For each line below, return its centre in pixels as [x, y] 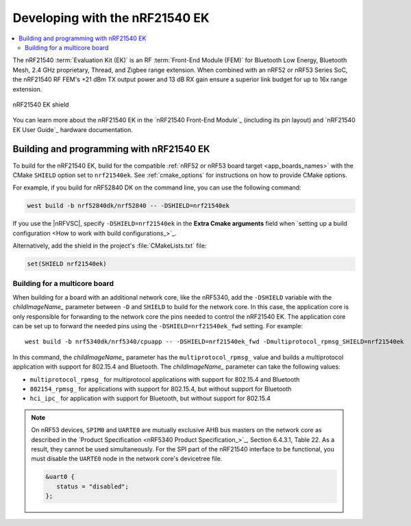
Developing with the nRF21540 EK [111, 18]
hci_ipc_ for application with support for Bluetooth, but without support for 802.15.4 [150, 398]
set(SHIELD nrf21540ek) [67, 264]
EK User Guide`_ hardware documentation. [73, 129]
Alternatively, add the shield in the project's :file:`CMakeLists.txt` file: [110, 246]
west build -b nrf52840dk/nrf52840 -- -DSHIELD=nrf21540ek [128, 206]
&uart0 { [60, 477]
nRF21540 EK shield [41, 104]
